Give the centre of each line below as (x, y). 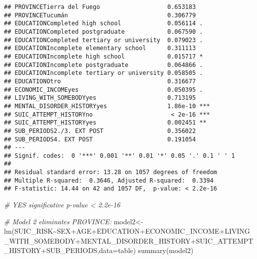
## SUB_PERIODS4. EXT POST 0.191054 (100, 139)
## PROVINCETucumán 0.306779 (100, 15)
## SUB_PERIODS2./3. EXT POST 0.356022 (100, 131)
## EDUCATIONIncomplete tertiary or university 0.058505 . (103, 73)
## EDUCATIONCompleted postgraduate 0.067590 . (103, 32)
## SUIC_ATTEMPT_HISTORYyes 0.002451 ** (105, 123)
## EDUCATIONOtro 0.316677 (100, 81)
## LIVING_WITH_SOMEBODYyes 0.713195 (100, 98)
